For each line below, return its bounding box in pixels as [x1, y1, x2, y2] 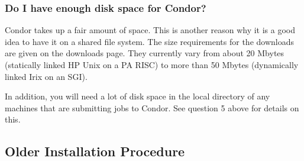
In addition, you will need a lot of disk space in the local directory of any [5, 90, 270, 102]
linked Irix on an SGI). [5, 70, 88, 82]
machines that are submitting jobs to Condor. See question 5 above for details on [5, 101, 299, 114]
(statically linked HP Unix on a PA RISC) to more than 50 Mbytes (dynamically [5, 59, 299, 70]
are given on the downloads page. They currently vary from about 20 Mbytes [5, 47, 284, 59]
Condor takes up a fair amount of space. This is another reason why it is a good [5, 24, 295, 36]
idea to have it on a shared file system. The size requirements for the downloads [5, 35, 295, 47]
